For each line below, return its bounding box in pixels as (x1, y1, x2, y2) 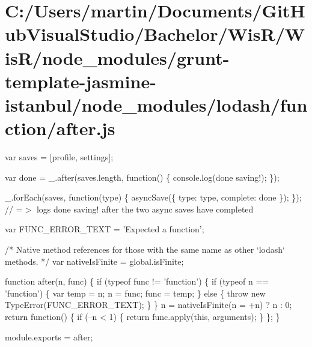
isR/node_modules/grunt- (5, 45, 230, 70)
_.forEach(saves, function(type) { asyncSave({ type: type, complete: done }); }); (5, 191, 302, 204)
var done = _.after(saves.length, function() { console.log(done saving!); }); (5, 170, 280, 183)
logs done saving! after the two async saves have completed (36, 202, 254, 215)
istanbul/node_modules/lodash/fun (5, 92, 308, 116)
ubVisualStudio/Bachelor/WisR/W (5, 22, 305, 46)
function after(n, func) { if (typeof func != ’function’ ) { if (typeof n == (5, 275, 269, 288)
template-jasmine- (5, 68, 156, 93)
